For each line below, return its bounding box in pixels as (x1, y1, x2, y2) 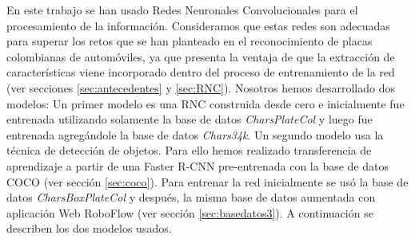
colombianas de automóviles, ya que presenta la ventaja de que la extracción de (6, 48, 395, 65)
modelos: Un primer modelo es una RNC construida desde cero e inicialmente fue (6, 95, 405, 112)
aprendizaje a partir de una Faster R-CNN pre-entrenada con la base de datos (6, 157, 389, 174)
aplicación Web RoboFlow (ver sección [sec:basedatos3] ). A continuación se (6, 204, 373, 221)
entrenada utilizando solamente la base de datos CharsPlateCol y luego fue (6, 111, 373, 127)
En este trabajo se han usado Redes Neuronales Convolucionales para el (6, 2, 358, 18)
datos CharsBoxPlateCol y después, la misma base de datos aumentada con (6, 189, 376, 206)
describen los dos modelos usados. (6, 220, 172, 237)
